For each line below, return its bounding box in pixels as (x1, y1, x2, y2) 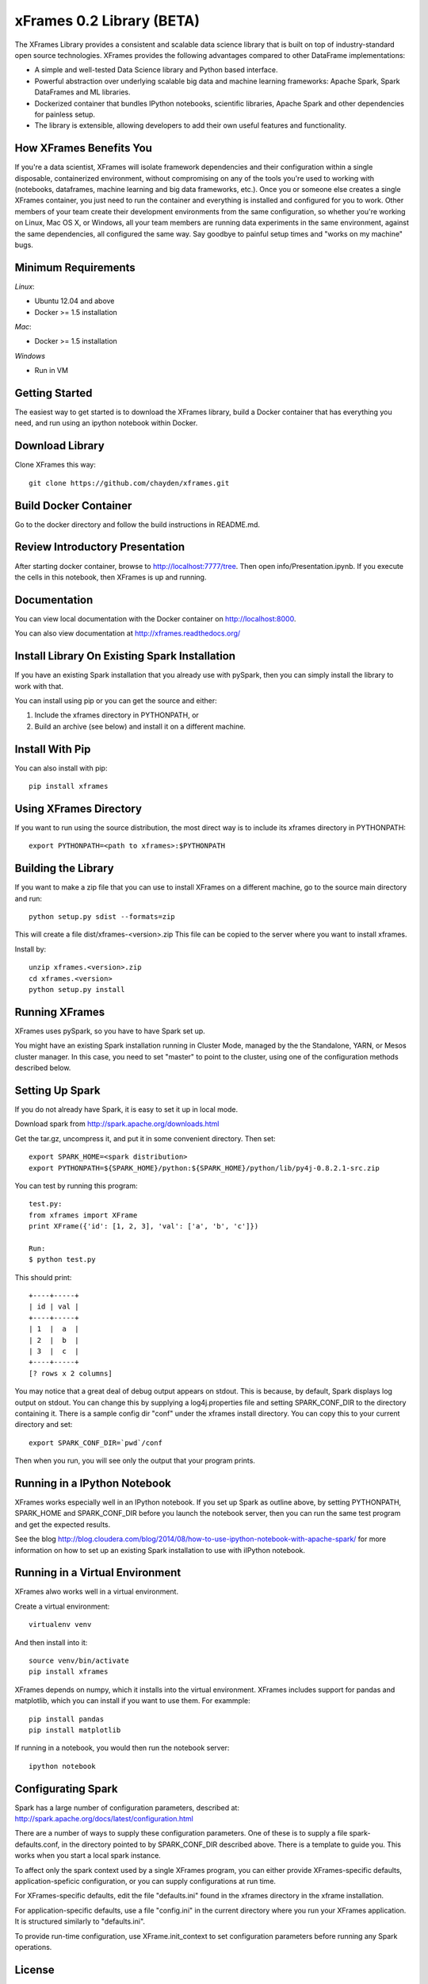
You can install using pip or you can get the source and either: (14, 695, 217, 706)
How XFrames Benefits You (14, 141, 152, 155)
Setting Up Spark (14, 1083, 101, 1097)
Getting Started (14, 386, 93, 400)
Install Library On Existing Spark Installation (14, 649, 236, 663)
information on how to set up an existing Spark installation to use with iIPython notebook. (14, 1545, 305, 1555)
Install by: (14, 944, 47, 954)
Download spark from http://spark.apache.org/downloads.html (14, 1119, 220, 1128)
